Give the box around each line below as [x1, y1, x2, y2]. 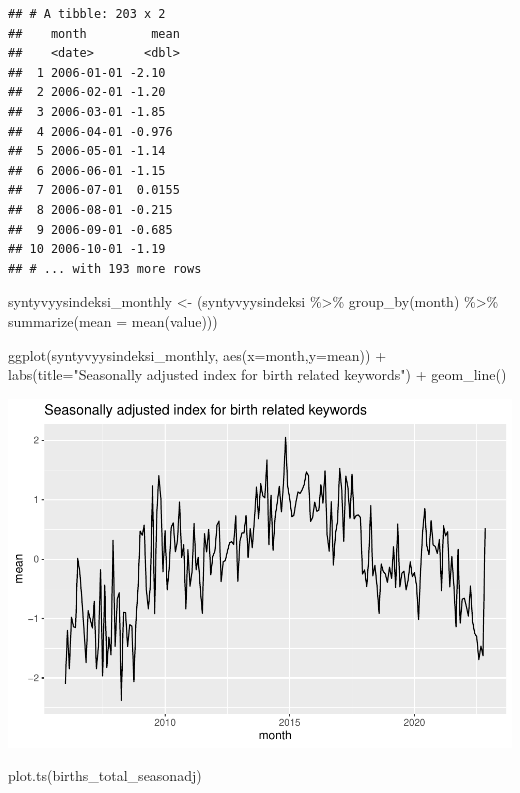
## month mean [8, 26, 180, 41]
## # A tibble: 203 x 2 [8, 7, 166, 21]
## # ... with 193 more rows [8, 261, 202, 276]
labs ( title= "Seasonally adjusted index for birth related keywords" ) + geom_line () [8, 364, 507, 385]
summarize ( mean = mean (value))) [8, 310, 218, 331]
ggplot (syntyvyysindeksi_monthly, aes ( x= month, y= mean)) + [8, 344, 387, 365]
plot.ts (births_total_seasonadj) [8, 765, 202, 786]
